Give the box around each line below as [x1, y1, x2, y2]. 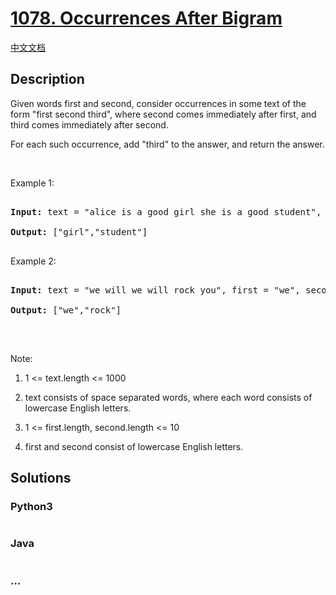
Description [10, 71, 85, 88]
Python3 [10, 500, 53, 514]
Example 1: [10, 177, 55, 189]
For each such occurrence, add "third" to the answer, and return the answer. [10, 138, 325, 150]
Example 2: [10, 255, 57, 267]
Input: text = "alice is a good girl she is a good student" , [10, 206, 322, 217]
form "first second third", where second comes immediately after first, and [10, 108, 317, 120]
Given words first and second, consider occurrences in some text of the [10, 97, 307, 109]
